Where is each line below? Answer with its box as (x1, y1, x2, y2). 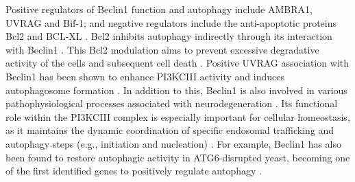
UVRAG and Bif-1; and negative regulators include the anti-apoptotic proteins (5, 15, 337, 30)
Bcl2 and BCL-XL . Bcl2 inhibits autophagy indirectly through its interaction (5, 29, 332, 43)
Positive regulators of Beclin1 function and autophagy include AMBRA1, (5, 2, 313, 16)
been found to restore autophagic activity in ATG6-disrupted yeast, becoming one (5, 150, 350, 164)
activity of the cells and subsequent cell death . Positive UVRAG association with (5, 56, 350, 70)
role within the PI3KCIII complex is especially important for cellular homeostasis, (5, 109, 350, 124)
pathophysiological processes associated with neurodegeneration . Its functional (5, 96, 338, 111)
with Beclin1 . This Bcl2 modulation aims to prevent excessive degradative (5, 42, 319, 56)
